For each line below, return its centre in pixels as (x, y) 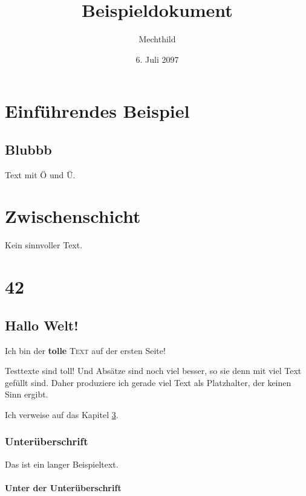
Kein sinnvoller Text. (44, 245)
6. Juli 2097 (157, 59)
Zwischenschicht (73, 216)
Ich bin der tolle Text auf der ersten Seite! (85, 350)
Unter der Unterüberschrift (63, 487)
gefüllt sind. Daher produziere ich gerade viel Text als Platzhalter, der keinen (148, 382)
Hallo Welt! (42, 325)
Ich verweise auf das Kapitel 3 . (62, 414)
